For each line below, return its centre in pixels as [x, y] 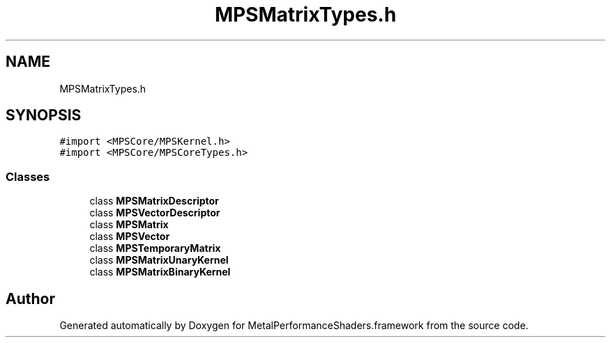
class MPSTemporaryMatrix [155, 248]
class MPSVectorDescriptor [155, 213]
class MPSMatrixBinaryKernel [160, 272]
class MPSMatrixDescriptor [154, 201]
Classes [28, 176]
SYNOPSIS [44, 115]
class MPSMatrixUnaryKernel [159, 260]
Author [30, 298]
